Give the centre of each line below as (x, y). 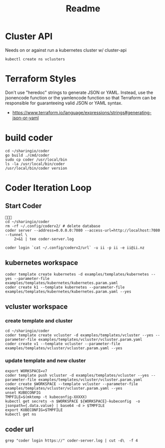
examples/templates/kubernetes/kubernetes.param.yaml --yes (68, 291)
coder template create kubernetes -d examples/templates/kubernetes (77, 274)
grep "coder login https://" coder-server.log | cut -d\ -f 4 (72, 441)
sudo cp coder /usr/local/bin (36, 159)
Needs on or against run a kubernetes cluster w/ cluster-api (66, 50)
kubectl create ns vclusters (35, 59)
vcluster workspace (37, 307)
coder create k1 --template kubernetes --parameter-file (65, 287)
